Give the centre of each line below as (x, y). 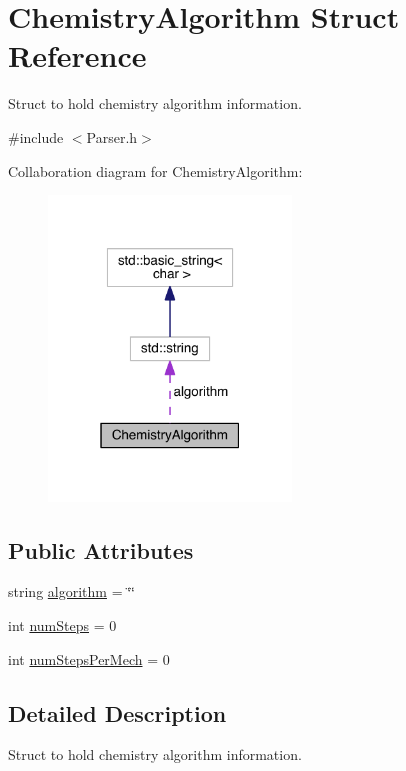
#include (36, 136)
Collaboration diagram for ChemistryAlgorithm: (155, 170)
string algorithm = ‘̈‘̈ (71, 591)
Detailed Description (117, 712)
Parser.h (112, 136)
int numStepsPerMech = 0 (89, 658)
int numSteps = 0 (62, 625)
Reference (77, 55)
